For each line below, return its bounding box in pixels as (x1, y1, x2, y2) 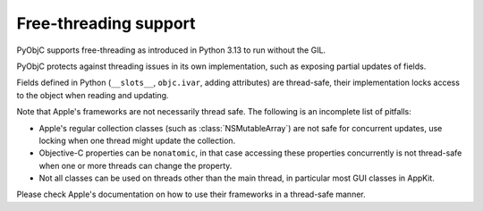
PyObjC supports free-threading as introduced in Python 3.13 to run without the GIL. (16, 45, 326, 55)
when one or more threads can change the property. (38, 160, 233, 171)
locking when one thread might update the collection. (38, 135, 236, 146)
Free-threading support (16, 13, 196, 33)
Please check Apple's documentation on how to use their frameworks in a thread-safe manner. (16, 189, 366, 200)
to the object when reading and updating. (16, 89, 169, 100)
